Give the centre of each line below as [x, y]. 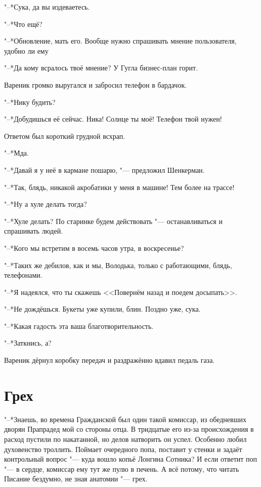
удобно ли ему [26, 50]
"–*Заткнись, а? [28, 343]
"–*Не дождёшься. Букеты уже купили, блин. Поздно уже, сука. [102, 309]
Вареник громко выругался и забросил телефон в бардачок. [96, 84]
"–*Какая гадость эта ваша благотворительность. [79, 326]
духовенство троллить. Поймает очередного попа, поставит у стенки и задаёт [123, 449]
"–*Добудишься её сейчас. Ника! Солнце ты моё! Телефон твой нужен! [113, 119]
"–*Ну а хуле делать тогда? [46, 204]
